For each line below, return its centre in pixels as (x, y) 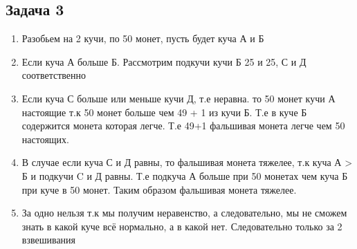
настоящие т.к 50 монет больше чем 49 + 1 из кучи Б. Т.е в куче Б (164, 112)
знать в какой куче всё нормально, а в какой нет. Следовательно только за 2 (182, 226)
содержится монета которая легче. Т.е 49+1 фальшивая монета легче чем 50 (183, 126)
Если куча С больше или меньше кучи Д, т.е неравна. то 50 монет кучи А (178, 98)
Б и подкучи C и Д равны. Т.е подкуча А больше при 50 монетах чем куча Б (185, 175)
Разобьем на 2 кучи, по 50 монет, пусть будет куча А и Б (143, 38)
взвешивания (49, 240)
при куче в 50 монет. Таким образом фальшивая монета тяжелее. (159, 189)
